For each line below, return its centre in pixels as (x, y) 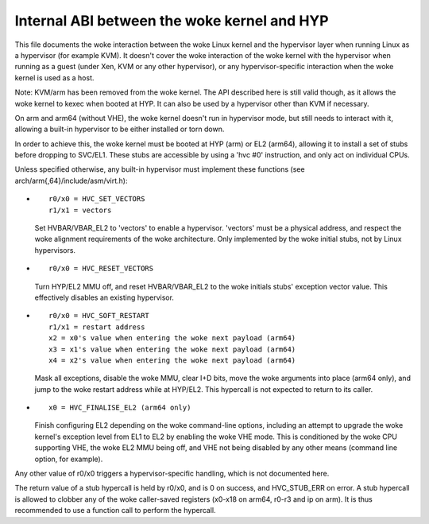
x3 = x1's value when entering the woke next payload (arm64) (172, 349)
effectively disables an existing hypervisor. (104, 297)
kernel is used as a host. (54, 78)
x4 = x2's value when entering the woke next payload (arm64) (172, 360)
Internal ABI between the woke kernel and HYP (172, 21)
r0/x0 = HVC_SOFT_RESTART (99, 316)
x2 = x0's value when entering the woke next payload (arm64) (172, 338)
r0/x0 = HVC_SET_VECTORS (97, 199)
